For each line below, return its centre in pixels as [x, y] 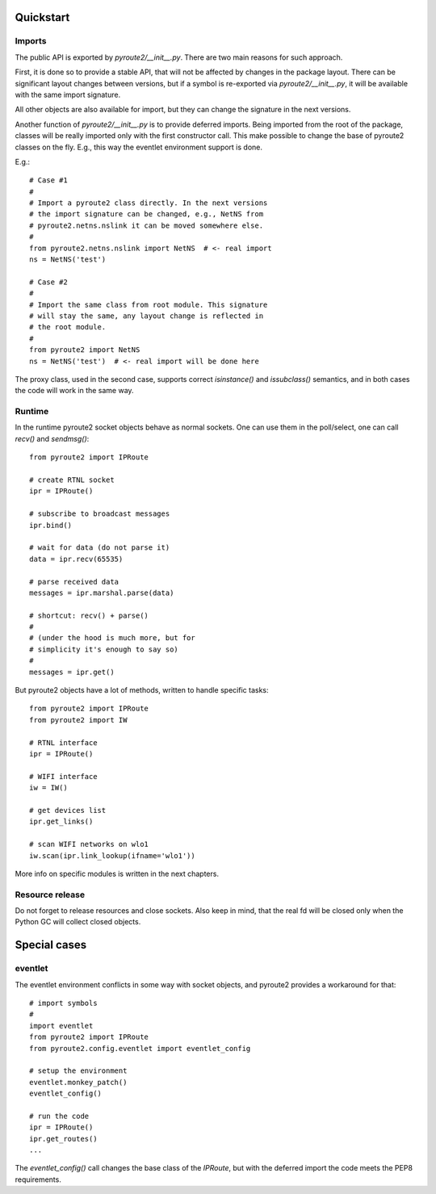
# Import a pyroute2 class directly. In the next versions [149, 203]
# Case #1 [48, 180]
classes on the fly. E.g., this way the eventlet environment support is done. [138, 147]
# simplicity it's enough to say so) [104, 649]
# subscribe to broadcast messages [100, 514]
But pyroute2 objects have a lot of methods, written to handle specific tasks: [142, 690]
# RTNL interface [63, 742]
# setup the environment [78, 1071]
